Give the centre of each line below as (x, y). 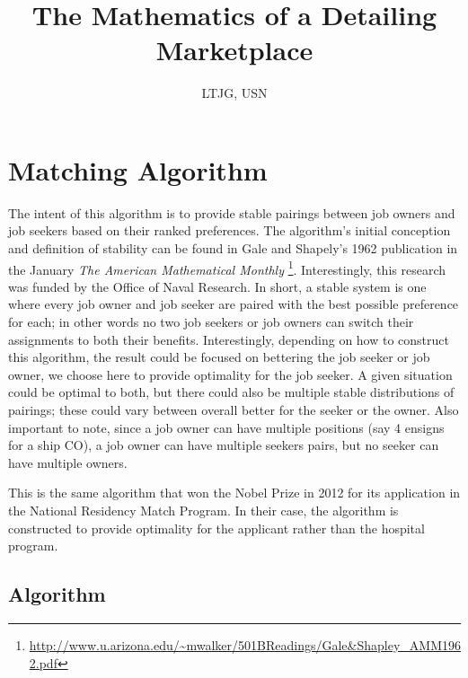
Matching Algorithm (138, 169)
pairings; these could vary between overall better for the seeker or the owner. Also (234, 410)
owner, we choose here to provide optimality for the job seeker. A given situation (230, 374)
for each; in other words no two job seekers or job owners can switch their (211, 322)
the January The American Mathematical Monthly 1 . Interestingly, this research (227, 268)
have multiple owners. (68, 462)
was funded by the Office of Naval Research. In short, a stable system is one (217, 286)
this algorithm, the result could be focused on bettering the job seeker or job (219, 357)
